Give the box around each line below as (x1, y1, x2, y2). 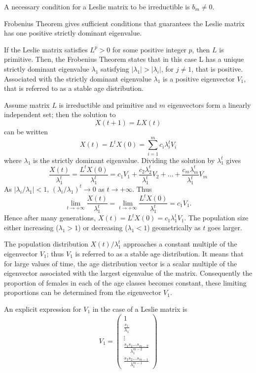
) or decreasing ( (78, 222, 128, 232)
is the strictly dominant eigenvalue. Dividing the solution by (33, 155, 215, 165)
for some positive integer (112, 44, 186, 54)
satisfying (100, 63, 129, 74)
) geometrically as (147, 222, 201, 232)
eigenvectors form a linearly (167, 99, 251, 110)
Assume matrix (4, 99, 50, 110)
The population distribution (4, 239, 88, 249)
